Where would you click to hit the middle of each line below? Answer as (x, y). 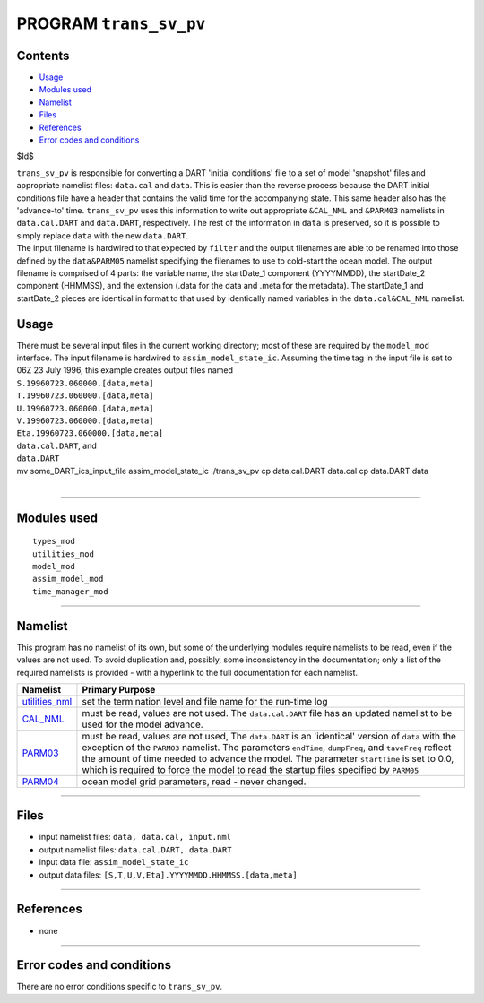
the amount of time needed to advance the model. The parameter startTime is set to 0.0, (268, 758)
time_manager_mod (70, 591)
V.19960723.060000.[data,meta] (85, 420)
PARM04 (40, 782)
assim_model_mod (68, 579)
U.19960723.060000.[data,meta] (85, 408)
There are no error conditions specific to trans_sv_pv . (120, 987)
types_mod (54, 541)
